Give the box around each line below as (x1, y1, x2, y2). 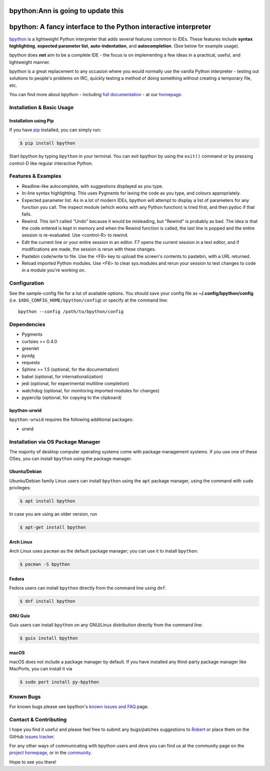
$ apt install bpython (19, 498, 75, 504)
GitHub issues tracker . (9, 733, 55, 739)
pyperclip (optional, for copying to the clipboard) (21, 394, 122, 400)
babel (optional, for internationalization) (21, 373, 103, 379)
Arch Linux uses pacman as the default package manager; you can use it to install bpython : (9, 548, 198, 554)
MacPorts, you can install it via (9, 666, 72, 672)
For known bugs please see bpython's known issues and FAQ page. (9, 704, 149, 710)
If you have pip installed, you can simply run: (9, 127, 101, 133)
